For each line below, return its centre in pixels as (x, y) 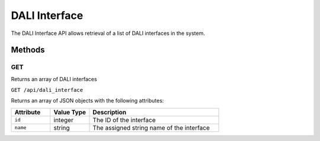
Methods (28, 50)
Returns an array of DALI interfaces (54, 79)
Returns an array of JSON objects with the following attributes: (87, 101)
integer (63, 120)
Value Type (70, 112)
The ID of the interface (124, 120)
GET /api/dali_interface (47, 90)
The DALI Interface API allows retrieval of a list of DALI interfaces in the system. (108, 33)
